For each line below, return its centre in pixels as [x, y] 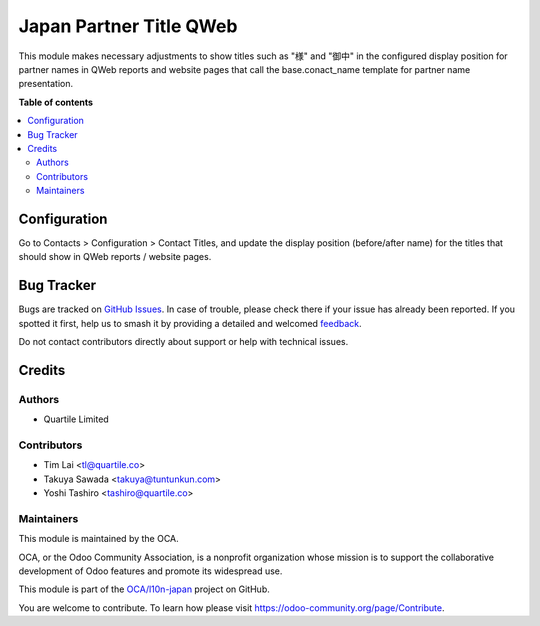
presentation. [46, 84]
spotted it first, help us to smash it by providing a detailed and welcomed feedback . [190, 323]
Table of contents [56, 102]
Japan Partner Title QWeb [128, 26]
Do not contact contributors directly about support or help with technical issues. [183, 342]
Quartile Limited [76, 419]
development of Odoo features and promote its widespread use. [150, 571]
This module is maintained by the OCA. [98, 539]
